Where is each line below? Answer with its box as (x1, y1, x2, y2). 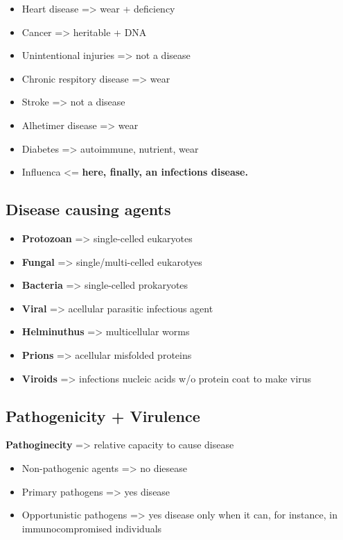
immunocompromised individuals (21, 521, 162, 535)
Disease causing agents (6, 199, 171, 220)
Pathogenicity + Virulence (6, 405, 200, 426)
